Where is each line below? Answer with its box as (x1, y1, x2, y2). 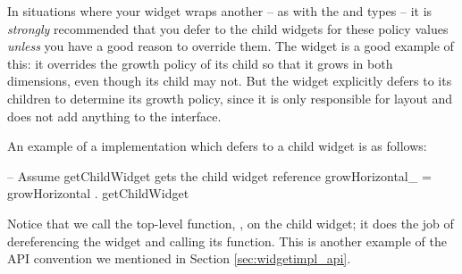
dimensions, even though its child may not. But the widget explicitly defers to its (7, 71, 452, 90)
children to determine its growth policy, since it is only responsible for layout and (7, 88, 452, 107)
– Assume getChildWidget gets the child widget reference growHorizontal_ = (7, 166, 432, 185)
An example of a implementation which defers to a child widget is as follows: (7, 137, 427, 155)
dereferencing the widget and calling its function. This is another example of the (7, 231, 447, 250)
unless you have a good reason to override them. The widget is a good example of (7, 37, 454, 55)
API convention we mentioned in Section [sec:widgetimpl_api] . (7, 249, 351, 268)
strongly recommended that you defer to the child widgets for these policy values (7, 19, 449, 37)
